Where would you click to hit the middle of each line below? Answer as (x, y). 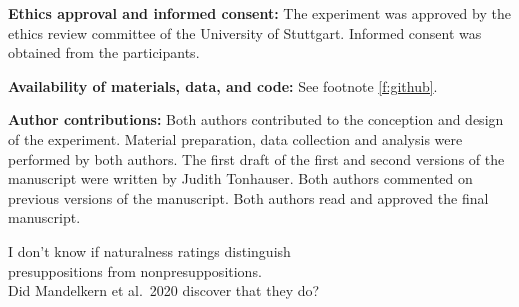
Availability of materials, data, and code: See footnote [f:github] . (223, 85)
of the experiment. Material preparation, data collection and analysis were (235, 138)
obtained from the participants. (104, 52)
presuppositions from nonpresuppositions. (135, 270)
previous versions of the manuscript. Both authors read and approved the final (248, 197)
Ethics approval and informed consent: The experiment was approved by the (259, 13)
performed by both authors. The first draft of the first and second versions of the (256, 158)
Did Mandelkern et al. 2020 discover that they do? (164, 290)
